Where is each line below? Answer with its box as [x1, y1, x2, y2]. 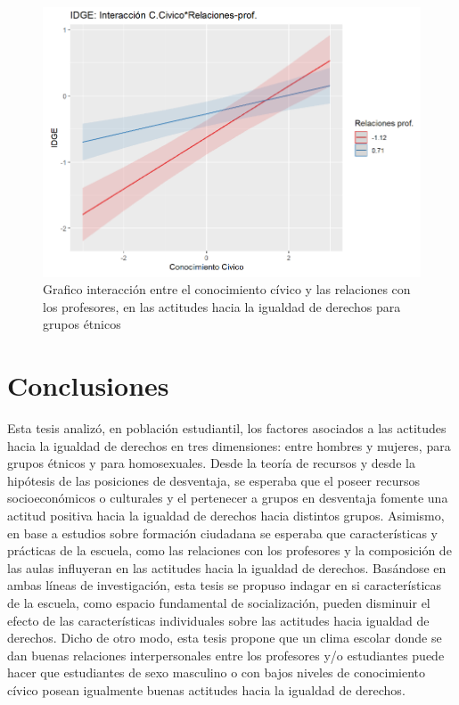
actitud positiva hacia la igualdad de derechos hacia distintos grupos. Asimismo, [7, 505, 445, 524]
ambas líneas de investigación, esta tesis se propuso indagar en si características [7, 576, 442, 594]
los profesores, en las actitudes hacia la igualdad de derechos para [43, 297, 401, 316]
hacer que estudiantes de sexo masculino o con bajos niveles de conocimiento [7, 663, 426, 682]
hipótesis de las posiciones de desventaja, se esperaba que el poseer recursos [7, 471, 420, 489]
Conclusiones [7, 367, 169, 404]
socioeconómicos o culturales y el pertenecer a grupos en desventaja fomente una [7, 488, 448, 507]
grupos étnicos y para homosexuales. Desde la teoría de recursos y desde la [7, 454, 415, 472]
